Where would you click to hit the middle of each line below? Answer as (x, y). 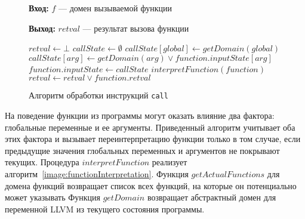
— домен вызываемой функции (115, 8)
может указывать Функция (53, 197)
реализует (170, 162)
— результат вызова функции (136, 28)
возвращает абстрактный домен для (212, 197)
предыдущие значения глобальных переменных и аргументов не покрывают (142, 150)
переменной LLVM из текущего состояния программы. (105, 209)
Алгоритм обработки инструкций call (98, 95)
